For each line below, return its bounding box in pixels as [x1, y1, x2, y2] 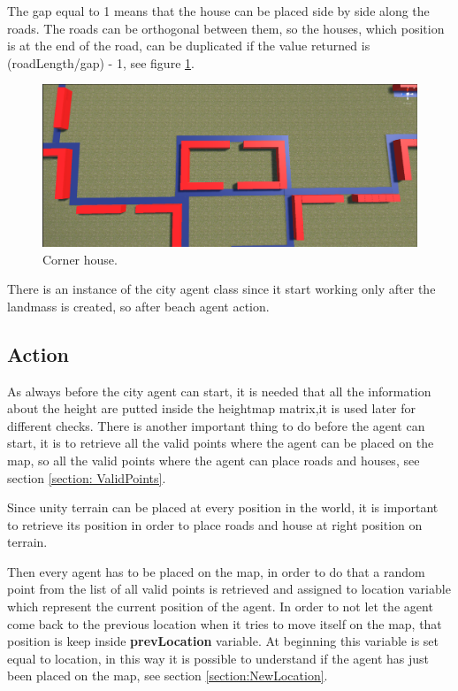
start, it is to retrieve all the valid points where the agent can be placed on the [7, 434, 434, 452]
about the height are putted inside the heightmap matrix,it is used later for [7, 399, 416, 418]
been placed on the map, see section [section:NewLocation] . [7, 666, 328, 685]
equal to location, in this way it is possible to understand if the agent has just [7, 649, 429, 667]
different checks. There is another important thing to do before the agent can [7, 416, 425, 434]
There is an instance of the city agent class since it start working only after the [7, 280, 436, 298]
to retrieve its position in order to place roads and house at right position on [7, 515, 423, 534]
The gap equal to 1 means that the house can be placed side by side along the [7, 2, 430, 19]
